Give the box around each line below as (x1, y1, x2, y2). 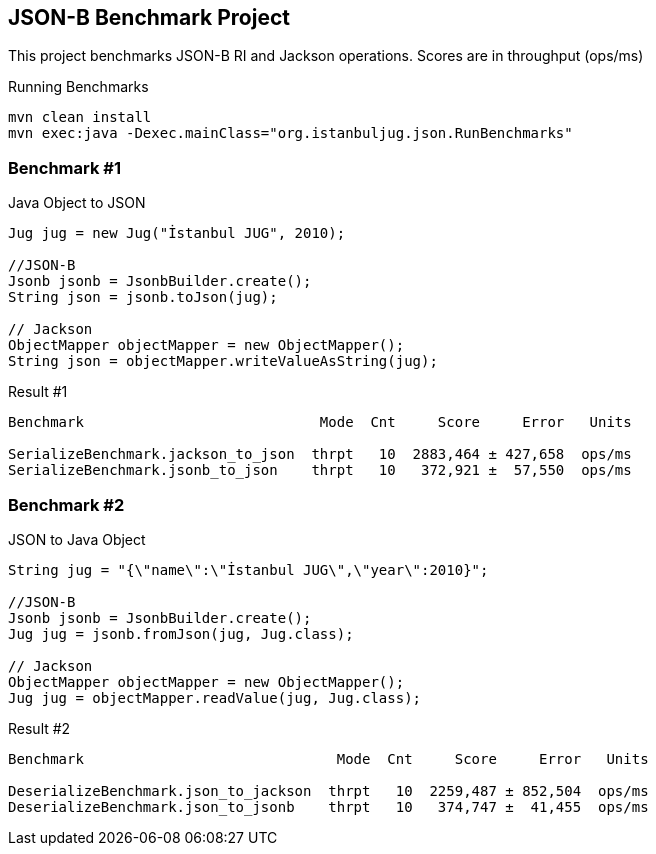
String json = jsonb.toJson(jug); (8, 289, 278, 306)
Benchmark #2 (8, 494, 125, 515)
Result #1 (8, 383, 68, 401)
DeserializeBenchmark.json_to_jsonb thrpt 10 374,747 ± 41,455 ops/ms (8, 798, 649, 815)
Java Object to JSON (8, 194, 146, 212)
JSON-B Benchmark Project (8, 5, 290, 30)
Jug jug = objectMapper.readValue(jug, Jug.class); (8, 689, 422, 706)
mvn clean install (8, 109, 152, 126)
